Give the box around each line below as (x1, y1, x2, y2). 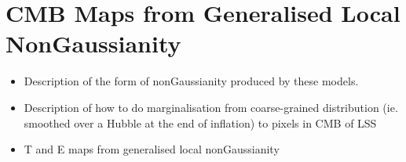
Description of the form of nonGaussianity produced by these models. (24, 73, 359, 89)
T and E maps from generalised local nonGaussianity (24, 141, 280, 157)
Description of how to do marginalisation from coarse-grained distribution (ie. (24, 99, 398, 115)
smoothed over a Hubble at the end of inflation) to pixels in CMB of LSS (24, 114, 377, 131)
